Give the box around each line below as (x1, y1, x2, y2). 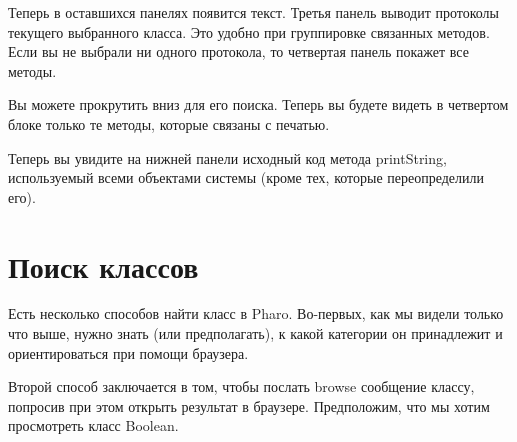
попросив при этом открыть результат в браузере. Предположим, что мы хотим (8, 395, 490, 416)
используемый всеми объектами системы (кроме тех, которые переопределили (8, 167, 485, 188)
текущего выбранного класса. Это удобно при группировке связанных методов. (8, 21, 490, 42)
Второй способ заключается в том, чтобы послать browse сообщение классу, (8, 376, 475, 397)
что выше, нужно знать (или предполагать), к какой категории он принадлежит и (8, 323, 503, 344)
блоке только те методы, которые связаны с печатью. (8, 113, 330, 134)
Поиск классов (8, 245, 199, 286)
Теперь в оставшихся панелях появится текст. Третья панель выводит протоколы (8, 2, 500, 22)
